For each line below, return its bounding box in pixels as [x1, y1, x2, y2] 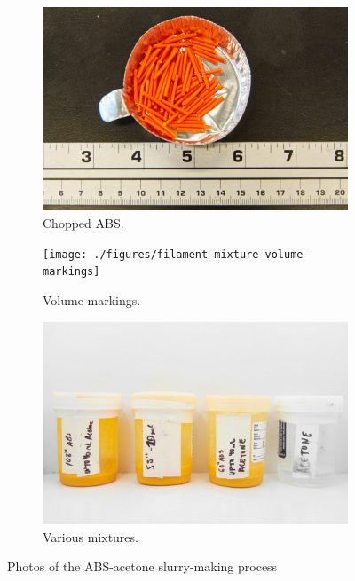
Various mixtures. [43, 527, 138, 546]
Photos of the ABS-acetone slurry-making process [7, 557, 278, 576]
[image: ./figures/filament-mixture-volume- [43, 247, 310, 261]
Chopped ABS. [43, 214, 124, 232]
